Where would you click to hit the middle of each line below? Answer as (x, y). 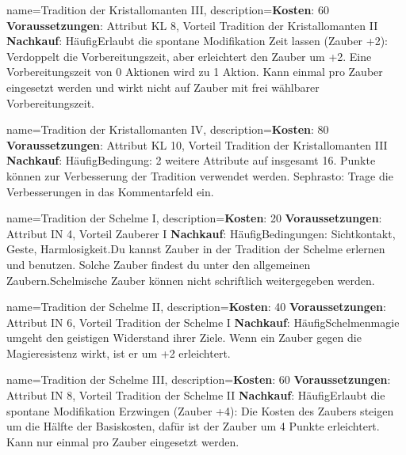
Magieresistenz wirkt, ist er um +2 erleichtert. (119, 353)
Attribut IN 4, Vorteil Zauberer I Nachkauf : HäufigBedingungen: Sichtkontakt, (201, 233)
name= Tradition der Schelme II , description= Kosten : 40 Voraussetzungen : (196, 307)
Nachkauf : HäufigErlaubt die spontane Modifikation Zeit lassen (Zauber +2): (197, 41)
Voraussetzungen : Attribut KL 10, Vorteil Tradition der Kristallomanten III (197, 144)
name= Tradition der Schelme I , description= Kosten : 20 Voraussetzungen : (194, 218)
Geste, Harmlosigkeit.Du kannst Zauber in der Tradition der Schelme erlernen (196, 249)
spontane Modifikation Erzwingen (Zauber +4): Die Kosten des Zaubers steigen (200, 410)
